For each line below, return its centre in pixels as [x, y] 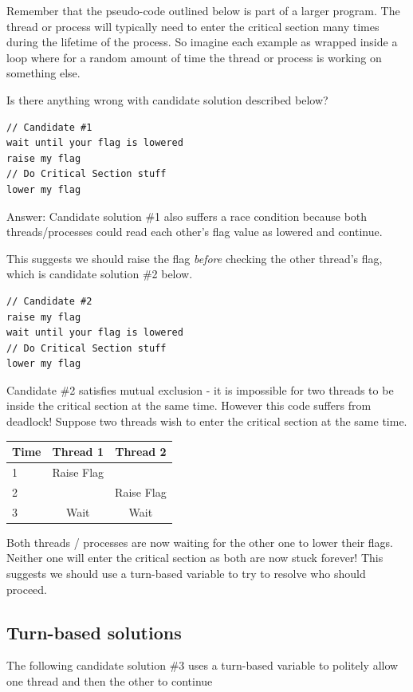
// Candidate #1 [49, 127]
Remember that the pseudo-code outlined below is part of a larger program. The [203, 10]
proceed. [27, 589]
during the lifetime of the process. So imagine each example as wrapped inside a [202, 42]
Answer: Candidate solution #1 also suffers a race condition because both [187, 216]
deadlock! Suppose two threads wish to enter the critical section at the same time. [207, 421]
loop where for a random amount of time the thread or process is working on [194, 57]
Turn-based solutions [94, 632]
